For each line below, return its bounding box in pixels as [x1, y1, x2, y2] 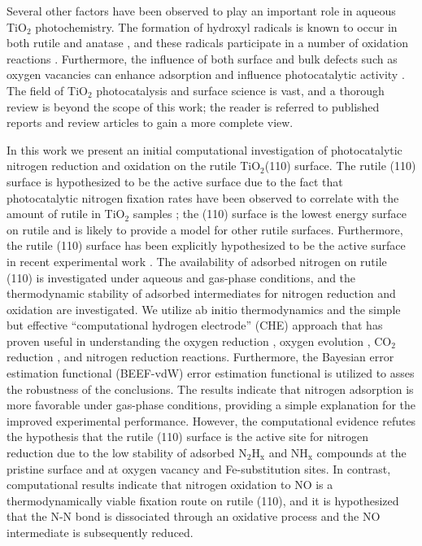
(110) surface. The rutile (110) [264, 157, 416, 174]
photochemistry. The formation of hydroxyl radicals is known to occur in [35, 18, 398, 35]
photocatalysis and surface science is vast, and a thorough [96, 81, 385, 98]
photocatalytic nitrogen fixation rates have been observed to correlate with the [7, 189, 399, 206]
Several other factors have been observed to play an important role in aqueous [7, 2, 396, 19]
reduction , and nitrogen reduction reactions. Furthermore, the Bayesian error [7, 348, 394, 365]
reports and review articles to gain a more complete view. [7, 114, 294, 131]
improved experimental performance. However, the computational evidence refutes [7, 412, 416, 429]
